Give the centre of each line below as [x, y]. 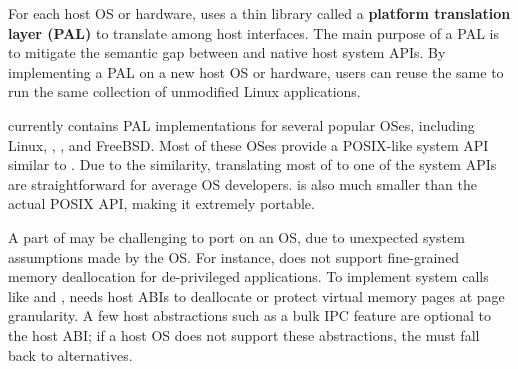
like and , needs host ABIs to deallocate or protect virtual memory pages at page [256, 295]
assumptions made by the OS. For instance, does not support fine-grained [234, 256]
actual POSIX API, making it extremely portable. [161, 203]
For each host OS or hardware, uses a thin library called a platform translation [259, 13]
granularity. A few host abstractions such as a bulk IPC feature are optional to [250, 315]
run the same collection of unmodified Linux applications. [184, 91]
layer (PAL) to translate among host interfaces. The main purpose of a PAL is [253, 32]
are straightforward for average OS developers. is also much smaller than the [242, 183]
